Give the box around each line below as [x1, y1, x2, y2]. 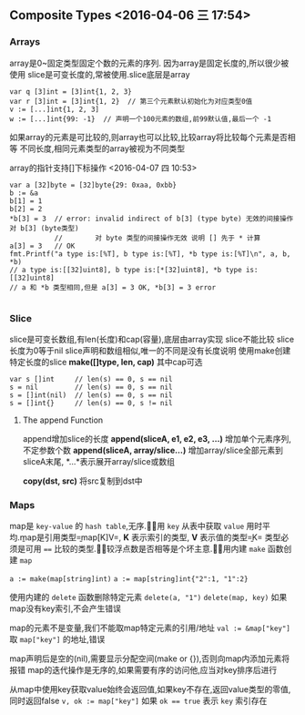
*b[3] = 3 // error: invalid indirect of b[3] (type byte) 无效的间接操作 [9, 214, 294, 223]
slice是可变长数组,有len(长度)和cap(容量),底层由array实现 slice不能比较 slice [9, 333, 294, 344]
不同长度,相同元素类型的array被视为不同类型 [19, 143, 186, 154]
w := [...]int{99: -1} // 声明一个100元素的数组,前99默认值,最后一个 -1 [9, 114, 271, 124]
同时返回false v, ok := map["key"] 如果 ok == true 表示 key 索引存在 [9, 695, 268, 707]
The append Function [22, 414, 104, 425]
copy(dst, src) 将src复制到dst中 [22, 475, 143, 486]
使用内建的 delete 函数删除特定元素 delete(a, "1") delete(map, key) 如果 [9, 592, 288, 603]
